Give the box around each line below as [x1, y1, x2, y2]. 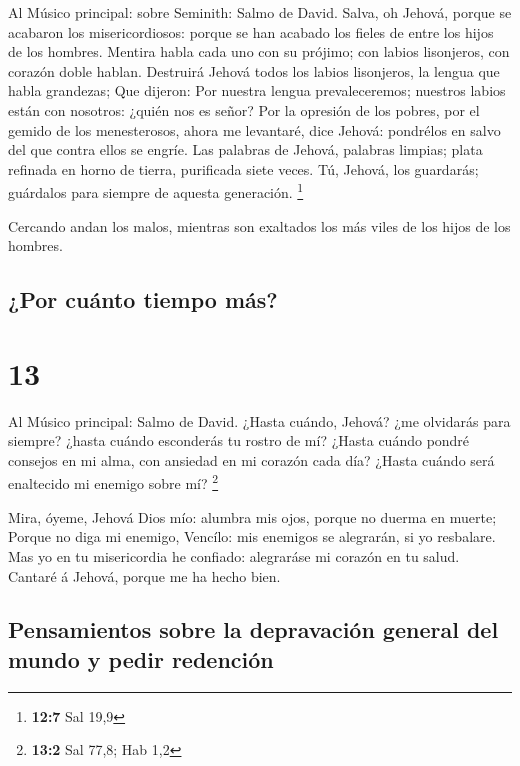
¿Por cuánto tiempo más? [8, 284, 278, 315]
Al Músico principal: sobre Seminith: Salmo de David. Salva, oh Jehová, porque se [8, 2, 512, 22]
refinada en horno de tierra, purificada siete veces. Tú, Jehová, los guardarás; [8, 158, 479, 179]
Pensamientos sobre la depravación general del [8, 614, 499, 645]
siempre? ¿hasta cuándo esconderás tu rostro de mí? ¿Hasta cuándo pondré [8, 430, 470, 451]
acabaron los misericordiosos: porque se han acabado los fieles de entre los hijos [8, 21, 494, 42]
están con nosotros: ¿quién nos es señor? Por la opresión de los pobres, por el [8, 99, 480, 120]
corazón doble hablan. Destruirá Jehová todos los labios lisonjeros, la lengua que [8, 60, 500, 81]
